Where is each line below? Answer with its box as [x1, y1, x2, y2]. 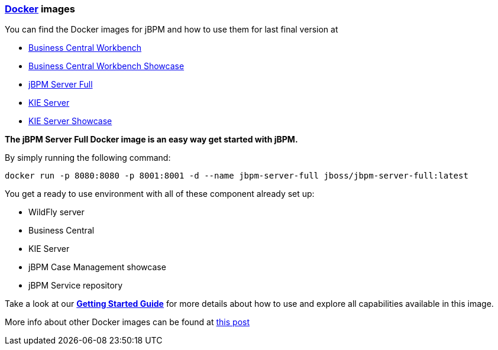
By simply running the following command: [5, 153, 171, 163]
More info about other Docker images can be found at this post [5, 317, 250, 328]
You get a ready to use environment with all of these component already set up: [5, 189, 315, 199]
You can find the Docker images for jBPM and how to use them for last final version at [5, 24, 338, 35]
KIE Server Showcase [28, 116, 112, 127]
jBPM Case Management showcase [28, 262, 166, 273]
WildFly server [28, 207, 85, 218]
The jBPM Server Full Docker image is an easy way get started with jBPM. [5, 134, 298, 145]
